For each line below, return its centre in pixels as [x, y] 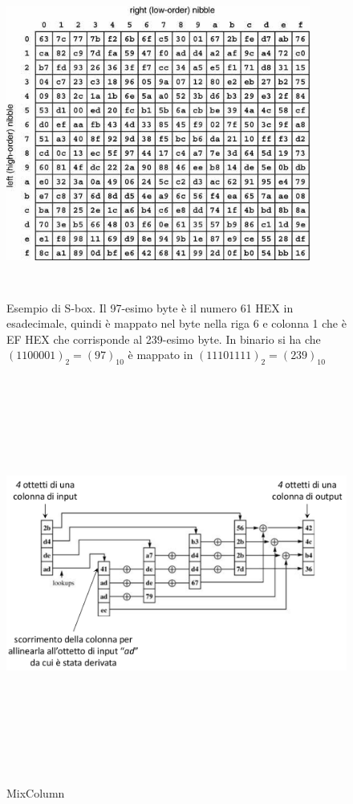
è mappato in [160, 355]
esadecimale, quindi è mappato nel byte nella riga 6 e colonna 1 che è [176, 323]
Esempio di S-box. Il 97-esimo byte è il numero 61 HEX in [150, 307]
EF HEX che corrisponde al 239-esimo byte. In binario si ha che [164, 339]
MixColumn [36, 793]
